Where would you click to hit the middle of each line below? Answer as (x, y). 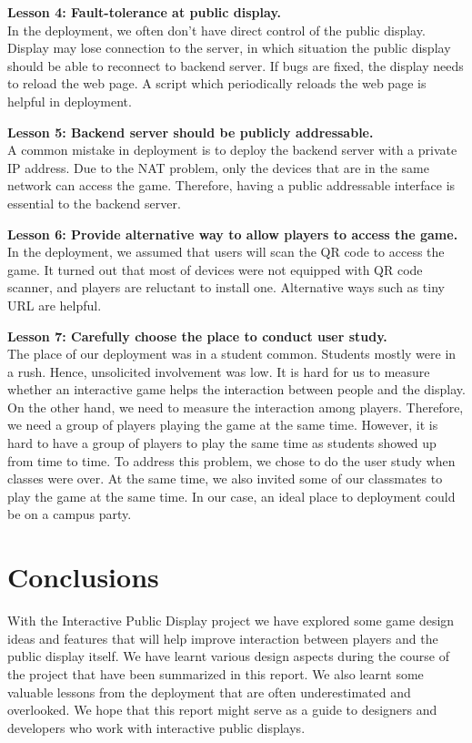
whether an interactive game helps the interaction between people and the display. (236, 389)
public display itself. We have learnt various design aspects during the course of (229, 656)
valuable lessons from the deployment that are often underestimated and (209, 692)
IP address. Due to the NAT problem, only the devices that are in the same (218, 167)
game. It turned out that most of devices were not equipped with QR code (215, 269)
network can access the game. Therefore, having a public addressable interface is (231, 185)
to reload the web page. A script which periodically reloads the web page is (217, 83)
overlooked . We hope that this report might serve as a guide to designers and (222, 710)
